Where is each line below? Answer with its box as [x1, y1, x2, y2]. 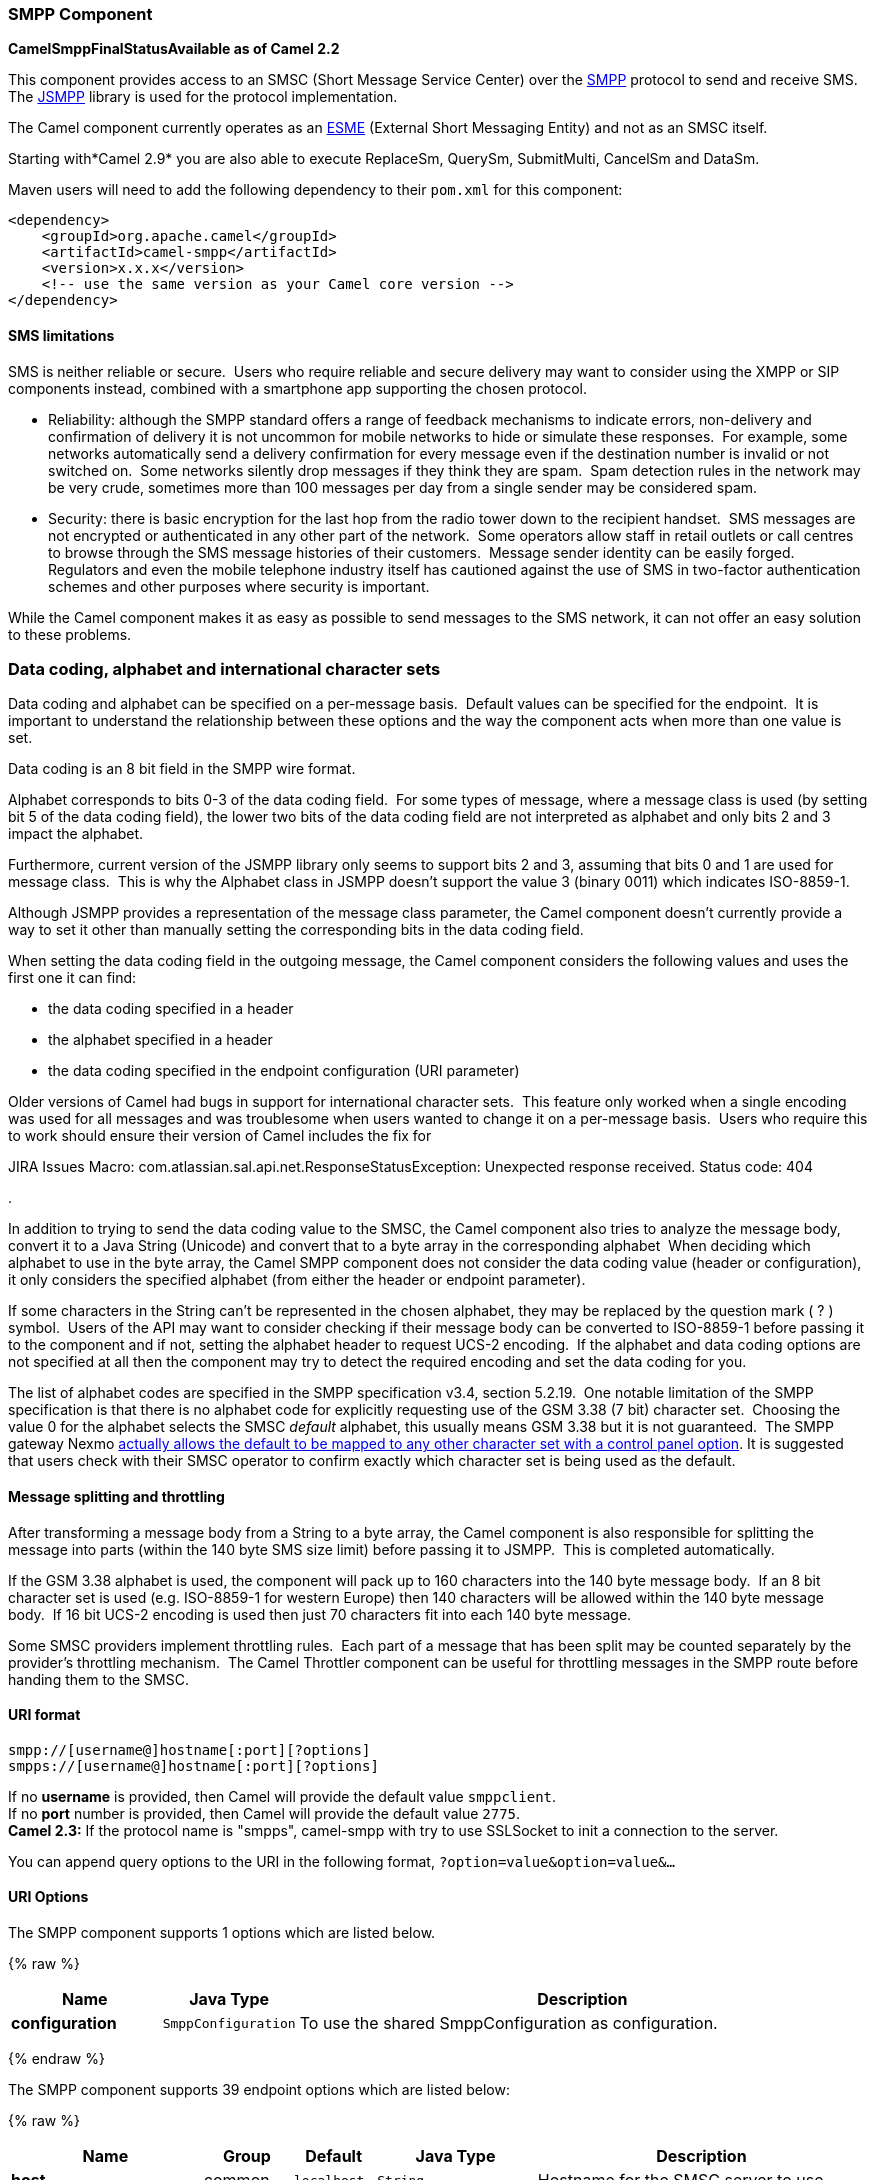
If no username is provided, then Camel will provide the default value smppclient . [8, 1787, 557, 1805]
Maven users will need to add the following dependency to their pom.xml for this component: [8, 181, 623, 199]
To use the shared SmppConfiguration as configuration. [299, 2013, 718, 2033]
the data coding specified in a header [48, 1000, 294, 1018]
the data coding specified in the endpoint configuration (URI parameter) [48, 1062, 520, 1080]
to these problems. [8, 625, 132, 643]
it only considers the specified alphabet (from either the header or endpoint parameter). [8, 1271, 586, 1289]
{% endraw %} [8, 2050, 105, 2067]
